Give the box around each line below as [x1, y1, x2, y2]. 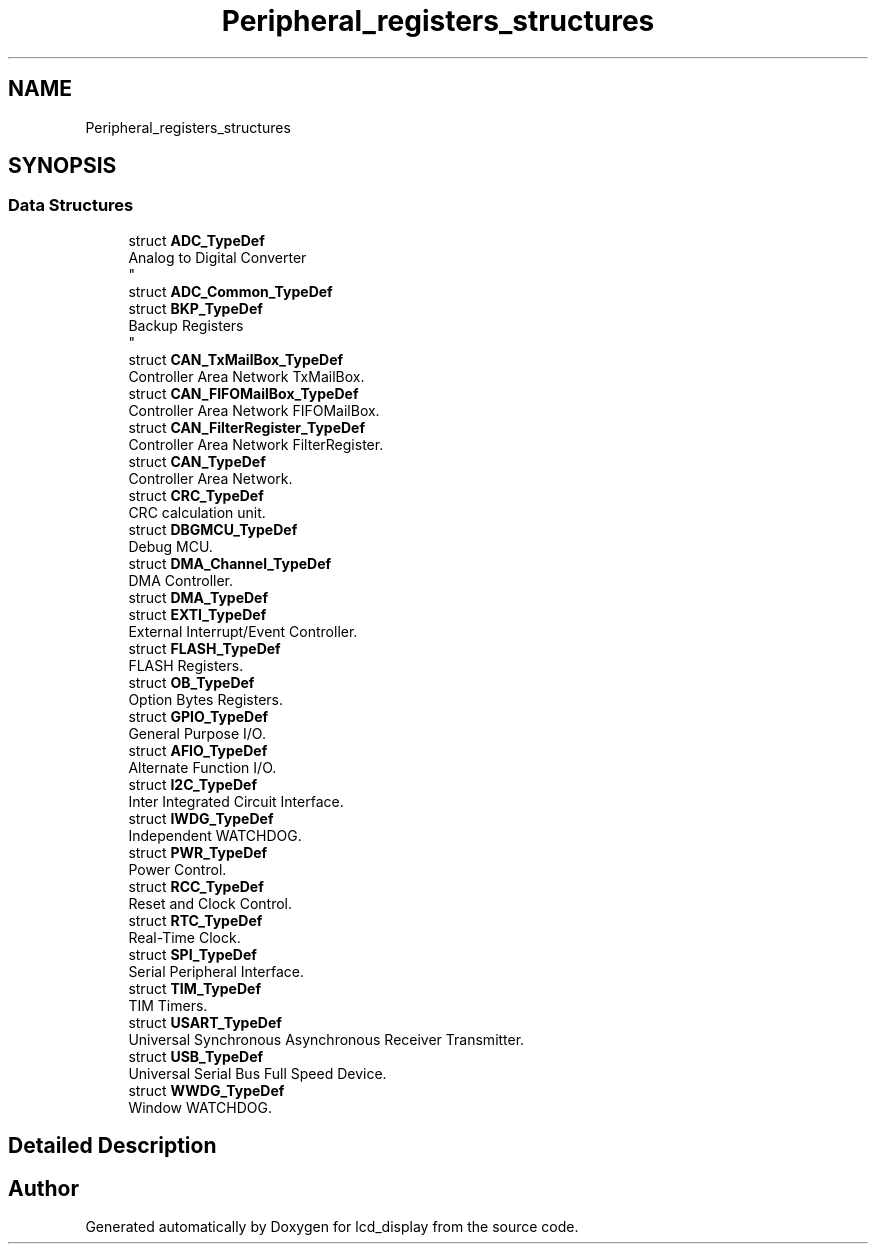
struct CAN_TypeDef [128, 452, 266, 470]
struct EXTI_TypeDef [128, 605, 267, 623]
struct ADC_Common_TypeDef [128, 282, 333, 300]
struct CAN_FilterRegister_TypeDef [128, 418, 366, 436]
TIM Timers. [128, 996, 208, 1014]
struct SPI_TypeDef [128, 945, 257, 963]
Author [8, 1175, 79, 1201]
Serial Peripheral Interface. [128, 962, 304, 980]
